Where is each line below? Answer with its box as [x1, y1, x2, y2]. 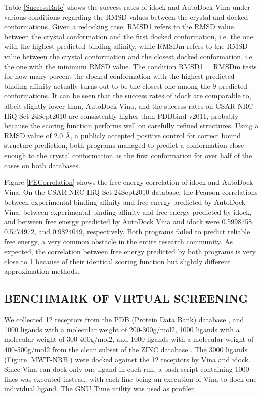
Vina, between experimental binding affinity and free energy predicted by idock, [4, 206, 252, 217]
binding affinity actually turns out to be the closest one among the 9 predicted [4, 80, 247, 91]
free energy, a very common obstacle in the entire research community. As [4, 236, 233, 246]
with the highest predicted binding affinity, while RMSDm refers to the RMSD [4, 41, 248, 52]
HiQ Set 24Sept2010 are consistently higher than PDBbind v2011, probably [4, 110, 239, 121]
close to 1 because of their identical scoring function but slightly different [4, 256, 231, 266]
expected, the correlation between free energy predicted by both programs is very [4, 246, 256, 257]
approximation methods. [4, 266, 80, 276]
